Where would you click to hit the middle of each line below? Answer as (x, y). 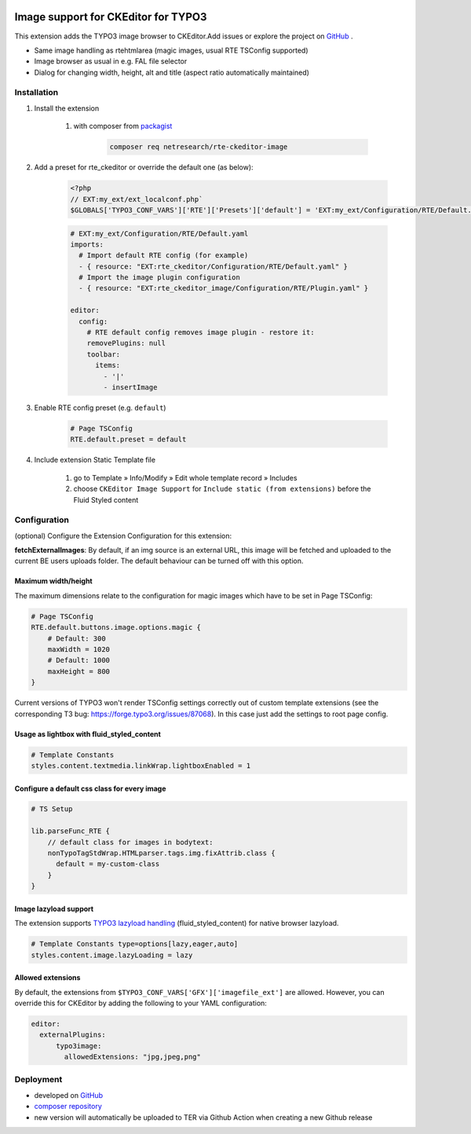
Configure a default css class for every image (90, 788)
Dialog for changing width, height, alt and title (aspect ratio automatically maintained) (172, 72)
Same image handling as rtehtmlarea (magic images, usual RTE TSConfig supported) (172, 50)
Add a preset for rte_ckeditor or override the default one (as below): (144, 167)
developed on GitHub (69, 1095)
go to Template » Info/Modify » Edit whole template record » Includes (185, 477)
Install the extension (67, 108)
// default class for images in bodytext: (130, 842)
